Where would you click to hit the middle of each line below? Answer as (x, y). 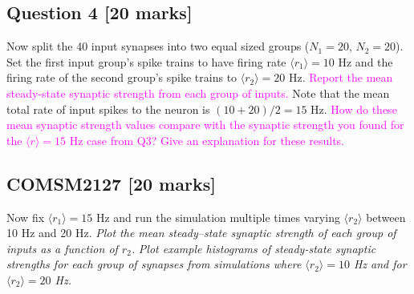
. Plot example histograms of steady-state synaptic (254, 248)
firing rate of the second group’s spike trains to (122, 77)
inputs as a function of (62, 248)
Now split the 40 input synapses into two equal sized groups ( (158, 46)
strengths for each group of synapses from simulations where (154, 264)
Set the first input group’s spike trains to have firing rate (146, 61)
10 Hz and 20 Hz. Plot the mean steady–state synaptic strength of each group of (201, 233)
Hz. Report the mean (341, 77)
